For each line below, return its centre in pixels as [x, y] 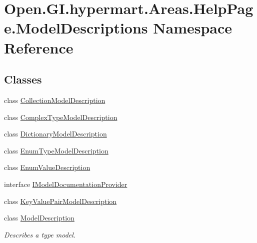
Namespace [193, 28]
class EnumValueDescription [47, 167]
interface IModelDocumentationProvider [66, 184]
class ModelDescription [39, 218]
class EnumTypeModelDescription [56, 150]
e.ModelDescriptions [76, 28]
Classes [23, 79]
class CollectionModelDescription [55, 100]
